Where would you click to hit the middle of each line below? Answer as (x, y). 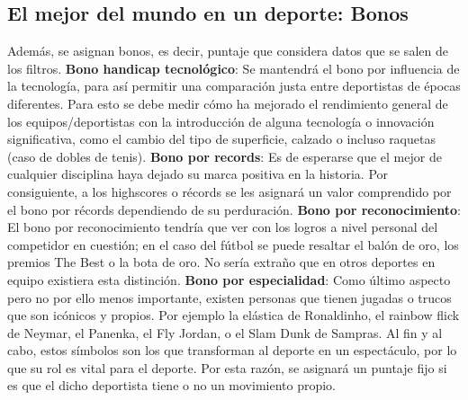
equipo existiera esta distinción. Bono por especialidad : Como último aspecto (229, 279)
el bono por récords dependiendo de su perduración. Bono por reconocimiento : (234, 209)
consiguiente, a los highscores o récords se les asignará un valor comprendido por (229, 191)
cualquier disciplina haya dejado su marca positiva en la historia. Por (198, 174)
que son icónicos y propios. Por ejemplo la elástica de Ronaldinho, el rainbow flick (234, 315)
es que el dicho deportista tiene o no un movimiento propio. (172, 385)
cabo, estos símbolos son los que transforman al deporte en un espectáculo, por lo (232, 350)
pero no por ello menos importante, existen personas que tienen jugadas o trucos (229, 297)
